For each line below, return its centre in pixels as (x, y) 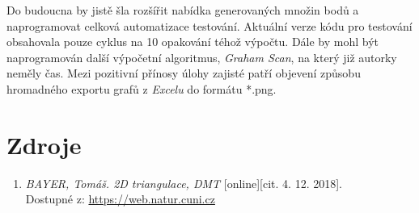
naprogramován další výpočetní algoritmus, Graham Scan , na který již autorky (202, 57)
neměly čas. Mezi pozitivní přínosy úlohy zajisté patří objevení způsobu (184, 73)
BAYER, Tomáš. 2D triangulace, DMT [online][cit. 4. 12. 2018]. (184, 183)
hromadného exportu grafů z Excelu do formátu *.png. (142, 88)
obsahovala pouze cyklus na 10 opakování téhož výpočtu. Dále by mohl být (193, 42)
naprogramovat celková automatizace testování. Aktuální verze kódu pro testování (209, 25)
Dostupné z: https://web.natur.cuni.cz (120, 199)
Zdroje (44, 144)
